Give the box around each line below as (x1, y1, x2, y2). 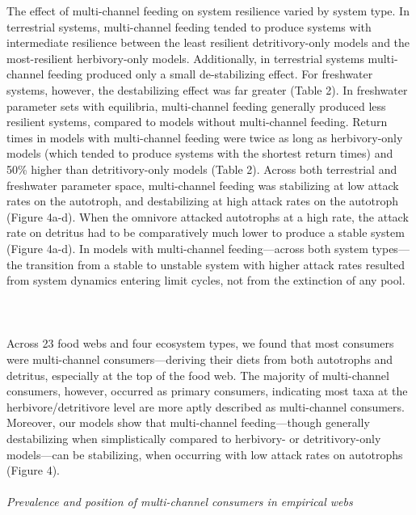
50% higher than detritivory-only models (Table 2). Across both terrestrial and (6, 160, 397, 177)
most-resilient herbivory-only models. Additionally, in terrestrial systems (6, 49, 364, 66)
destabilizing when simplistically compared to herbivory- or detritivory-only (6, 430, 381, 447)
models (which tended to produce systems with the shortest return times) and (6, 145, 393, 162)
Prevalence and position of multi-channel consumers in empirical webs (6, 493, 353, 510)
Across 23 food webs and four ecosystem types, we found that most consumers (6, 335, 394, 352)
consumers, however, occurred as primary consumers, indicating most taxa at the (6, 382, 408, 399)
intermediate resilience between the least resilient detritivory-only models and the (6, 34, 410, 51)
